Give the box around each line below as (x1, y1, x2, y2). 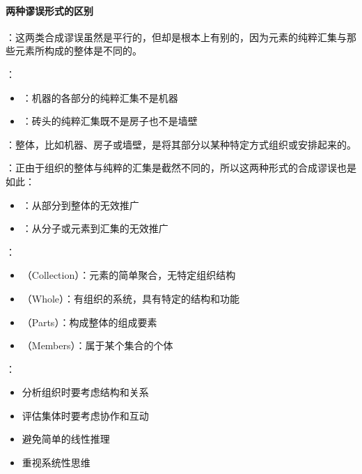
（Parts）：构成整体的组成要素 (22, 314, 157, 329)
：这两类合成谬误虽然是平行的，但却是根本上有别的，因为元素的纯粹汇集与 (6, 29, 347, 44)
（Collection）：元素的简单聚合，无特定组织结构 (22, 268, 236, 282)
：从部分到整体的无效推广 (22, 197, 139, 212)
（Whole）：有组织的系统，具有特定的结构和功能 (22, 291, 240, 305)
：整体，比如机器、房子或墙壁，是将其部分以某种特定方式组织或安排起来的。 (6, 137, 356, 151)
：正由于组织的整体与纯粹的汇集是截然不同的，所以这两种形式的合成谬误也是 (6, 160, 356, 175)
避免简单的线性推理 (22, 431, 110, 446)
